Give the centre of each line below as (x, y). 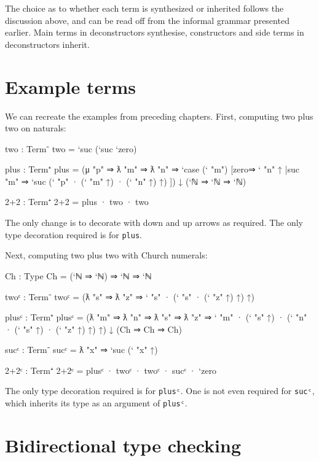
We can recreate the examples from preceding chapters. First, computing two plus (159, 116)
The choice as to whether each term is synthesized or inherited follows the (144, 8)
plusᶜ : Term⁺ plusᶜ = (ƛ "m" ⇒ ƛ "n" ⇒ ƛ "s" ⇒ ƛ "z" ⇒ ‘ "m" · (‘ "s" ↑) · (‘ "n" (156, 317)
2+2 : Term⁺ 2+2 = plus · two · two (77, 202)
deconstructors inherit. (47, 44)
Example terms (71, 86)
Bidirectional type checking (123, 445)
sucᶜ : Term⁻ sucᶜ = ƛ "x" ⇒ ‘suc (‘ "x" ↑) (81, 350)
